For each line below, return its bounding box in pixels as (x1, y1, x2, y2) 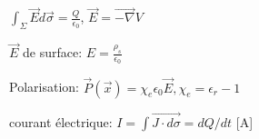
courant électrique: (9, 112, 113, 131)
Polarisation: (9, 77, 79, 96)
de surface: (23, 43, 83, 62)
